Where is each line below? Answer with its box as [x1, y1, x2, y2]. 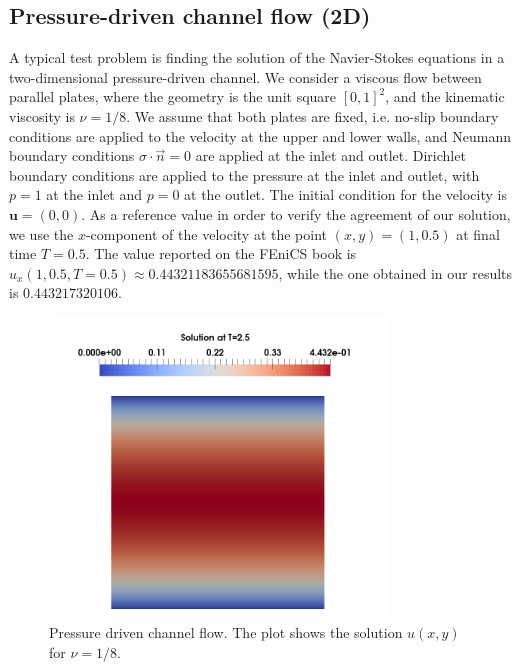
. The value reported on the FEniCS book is [85, 243, 357, 264]
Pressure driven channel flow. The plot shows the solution [49, 622, 403, 643]
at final [456, 223, 500, 244]
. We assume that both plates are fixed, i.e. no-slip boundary [126, 105, 499, 126]
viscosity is [9, 105, 75, 126]
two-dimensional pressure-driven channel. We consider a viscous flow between [9, 66, 482, 87]
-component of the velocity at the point [85, 223, 328, 244]
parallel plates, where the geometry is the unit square [9, 86, 337, 107]
